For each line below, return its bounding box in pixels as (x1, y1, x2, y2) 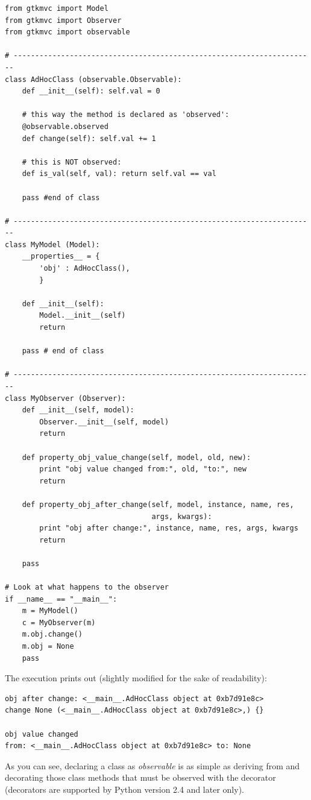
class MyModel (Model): (5, 240, 100, 249)
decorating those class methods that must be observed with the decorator (5, 771, 276, 784)
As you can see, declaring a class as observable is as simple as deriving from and (5, 759, 300, 772)
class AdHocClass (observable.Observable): (5, 75, 182, 84)
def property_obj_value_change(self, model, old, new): (22, 453, 251, 462)
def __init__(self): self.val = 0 (22, 87, 160, 96)
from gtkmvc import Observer (5, 16, 122, 25)
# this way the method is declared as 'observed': (22, 110, 230, 119)
